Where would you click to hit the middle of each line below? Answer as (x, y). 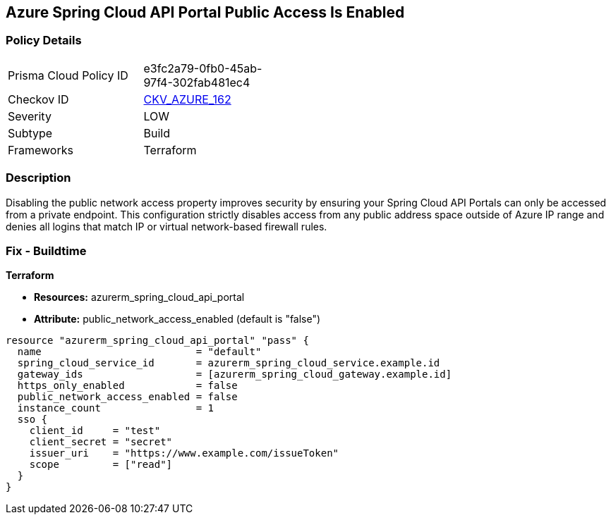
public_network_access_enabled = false (127, 397)
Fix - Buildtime (46, 250)
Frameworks (41, 150)
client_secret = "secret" (101, 442)
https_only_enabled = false (127, 386)
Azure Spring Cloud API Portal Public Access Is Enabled (205, 12)
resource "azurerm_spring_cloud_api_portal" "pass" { (157, 341)
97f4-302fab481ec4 (197, 82)
